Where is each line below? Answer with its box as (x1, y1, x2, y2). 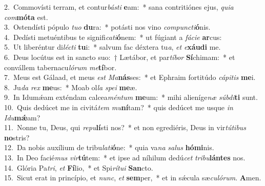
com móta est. (4, 11, 48, 22)
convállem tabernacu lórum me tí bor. (4, 61, 117, 72)
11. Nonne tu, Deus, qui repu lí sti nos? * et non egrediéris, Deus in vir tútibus (4, 122, 247, 133)
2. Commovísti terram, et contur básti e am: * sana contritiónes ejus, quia (4, 2, 234, 12)
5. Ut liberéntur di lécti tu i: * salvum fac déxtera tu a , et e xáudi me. (4, 42, 221, 52)
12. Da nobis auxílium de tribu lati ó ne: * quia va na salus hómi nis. (4, 142, 214, 153)
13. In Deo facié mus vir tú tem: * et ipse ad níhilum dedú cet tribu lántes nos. (4, 152, 246, 162)
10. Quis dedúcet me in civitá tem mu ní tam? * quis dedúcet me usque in (4, 101, 233, 112)
